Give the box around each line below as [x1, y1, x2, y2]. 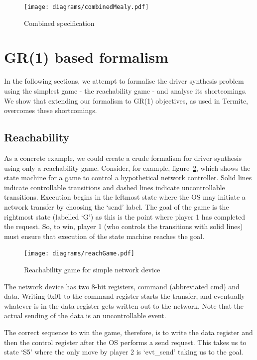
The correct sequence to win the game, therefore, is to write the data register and [4, 327, 253, 337]
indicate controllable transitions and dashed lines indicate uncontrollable [4, 182, 225, 192]
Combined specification [24, 17, 95, 28]
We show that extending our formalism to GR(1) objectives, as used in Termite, [4, 95, 248, 106]
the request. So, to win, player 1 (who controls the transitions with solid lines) [4, 221, 243, 232]
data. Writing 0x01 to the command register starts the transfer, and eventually [4, 291, 245, 301]
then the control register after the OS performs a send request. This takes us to [4, 337, 247, 347]
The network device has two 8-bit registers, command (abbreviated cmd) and [4, 281, 240, 291]
